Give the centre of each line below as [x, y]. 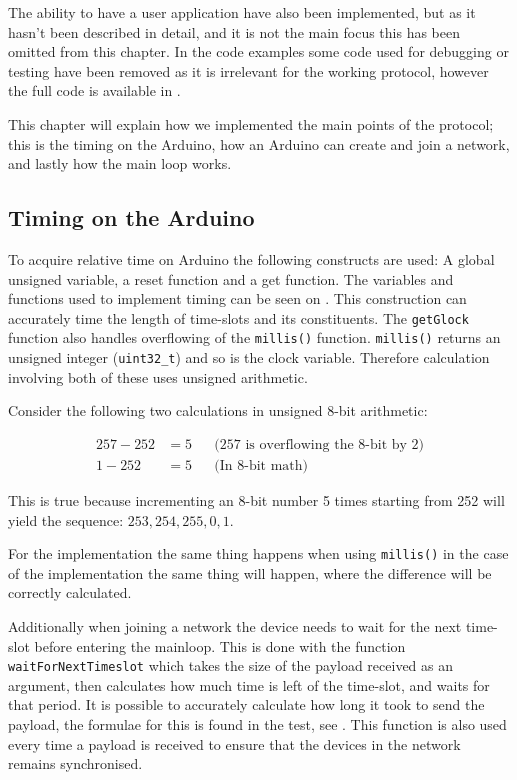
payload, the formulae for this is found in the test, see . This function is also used [257, 724]
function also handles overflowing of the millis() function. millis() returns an [254, 337]
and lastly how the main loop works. [120, 163]
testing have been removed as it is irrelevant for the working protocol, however [248, 70]
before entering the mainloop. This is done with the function [220, 645]
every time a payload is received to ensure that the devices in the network [234, 743]
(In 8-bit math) [261, 465]
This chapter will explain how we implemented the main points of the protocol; [251, 123]
